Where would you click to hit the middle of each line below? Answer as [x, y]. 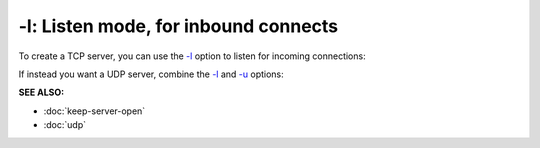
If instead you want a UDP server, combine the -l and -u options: [151, 74]
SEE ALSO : [41, 92]
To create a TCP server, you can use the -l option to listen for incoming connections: [192, 56]
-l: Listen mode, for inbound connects [178, 26]
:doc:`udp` [65, 125]
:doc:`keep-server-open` [94, 111]
